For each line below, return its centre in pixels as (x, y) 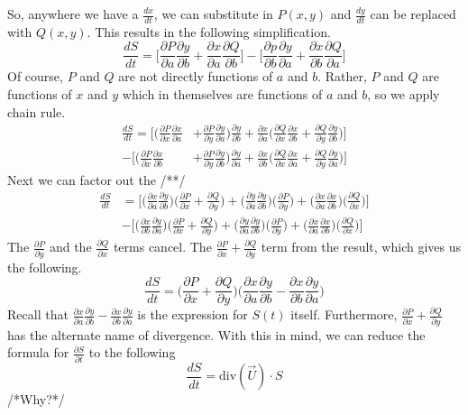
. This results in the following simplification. (209, 31)
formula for (38, 352)
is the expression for (193, 314)
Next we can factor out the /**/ (96, 179)
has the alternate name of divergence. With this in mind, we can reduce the (216, 334)
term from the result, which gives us (361, 247)
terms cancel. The (162, 247)
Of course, (35, 76)
